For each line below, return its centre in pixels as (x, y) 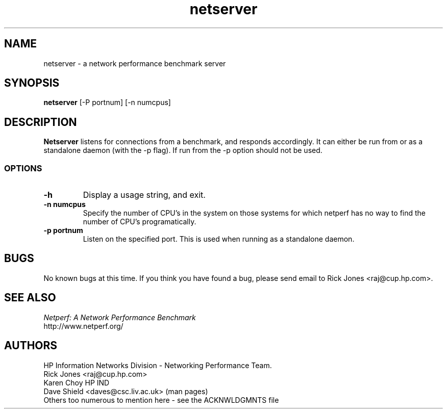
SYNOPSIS (32, 83)
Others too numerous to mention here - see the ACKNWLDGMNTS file (161, 400)
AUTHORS (31, 346)
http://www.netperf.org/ (83, 326)
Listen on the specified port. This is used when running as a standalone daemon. (219, 239)
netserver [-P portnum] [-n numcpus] (107, 102)
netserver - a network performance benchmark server (135, 63)
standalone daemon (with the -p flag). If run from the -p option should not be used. (183, 150)
